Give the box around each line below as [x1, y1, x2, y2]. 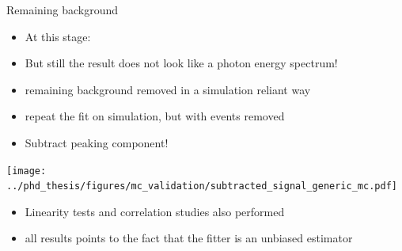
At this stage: [25, 28, 91, 44]
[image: [6, 165, 47, 177]
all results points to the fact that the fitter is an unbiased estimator [25, 230, 353, 246]
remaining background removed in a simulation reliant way [25, 81, 311, 97]
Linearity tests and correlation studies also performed [25, 203, 285, 219]
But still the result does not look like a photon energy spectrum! [25, 55, 338, 71]
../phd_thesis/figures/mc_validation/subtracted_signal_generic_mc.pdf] [6, 181, 397, 192]
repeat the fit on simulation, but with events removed [25, 108, 285, 124]
